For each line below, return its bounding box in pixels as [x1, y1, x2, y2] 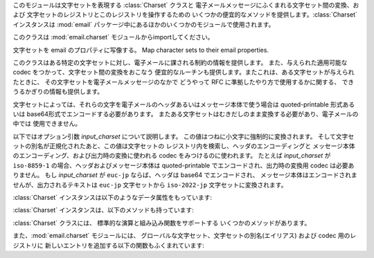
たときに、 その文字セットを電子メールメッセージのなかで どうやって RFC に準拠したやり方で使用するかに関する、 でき [12, 77, 355, 86]
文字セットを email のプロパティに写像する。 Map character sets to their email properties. [12, 46, 269, 54]
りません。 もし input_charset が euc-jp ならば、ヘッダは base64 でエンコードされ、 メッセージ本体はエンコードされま [12, 171, 358, 179]
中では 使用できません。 [12, 120, 82, 128]
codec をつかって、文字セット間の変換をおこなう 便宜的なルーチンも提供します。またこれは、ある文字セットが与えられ [12, 68, 355, 76]
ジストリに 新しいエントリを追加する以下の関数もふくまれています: [12, 241, 204, 249]
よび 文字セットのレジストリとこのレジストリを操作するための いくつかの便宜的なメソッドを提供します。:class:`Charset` [12, 10, 358, 19]
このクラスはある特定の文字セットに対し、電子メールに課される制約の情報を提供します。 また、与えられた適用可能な [12, 58, 348, 66]
